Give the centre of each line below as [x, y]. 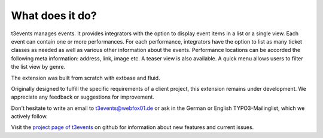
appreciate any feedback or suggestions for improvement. [83, 97]
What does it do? [54, 16]
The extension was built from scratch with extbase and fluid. [86, 78]
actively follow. [29, 116]
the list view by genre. [38, 67]
